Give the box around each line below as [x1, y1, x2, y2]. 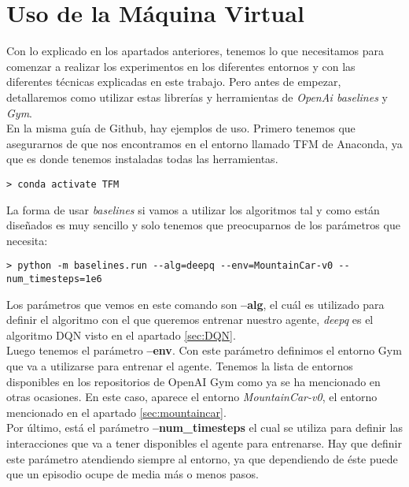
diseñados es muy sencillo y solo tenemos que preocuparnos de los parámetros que [6, 217, 400, 233]
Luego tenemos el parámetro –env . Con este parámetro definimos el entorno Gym [6, 342, 402, 359]
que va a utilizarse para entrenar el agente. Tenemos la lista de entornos [6, 358, 353, 374]
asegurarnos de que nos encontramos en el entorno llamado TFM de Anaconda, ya [6, 135, 403, 151]
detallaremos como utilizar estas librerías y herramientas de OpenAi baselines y [6, 88, 388, 105]
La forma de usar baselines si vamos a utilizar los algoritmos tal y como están [6, 201, 380, 217]
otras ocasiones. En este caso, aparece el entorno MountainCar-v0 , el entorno [6, 388, 378, 405]
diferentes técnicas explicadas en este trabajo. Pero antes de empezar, [6, 73, 341, 90]
